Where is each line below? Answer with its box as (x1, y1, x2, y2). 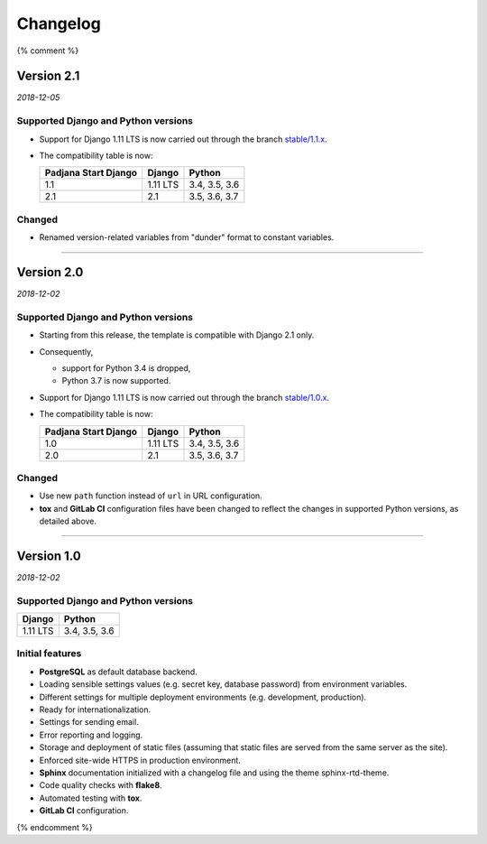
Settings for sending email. (39, 717, 139, 728)
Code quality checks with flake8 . (39, 780, 162, 791)
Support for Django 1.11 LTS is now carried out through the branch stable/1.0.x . (39, 392, 329, 403)
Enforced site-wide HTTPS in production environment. (39, 755, 241, 765)
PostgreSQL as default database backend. (39, 666, 198, 677)
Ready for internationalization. (39, 704, 152, 715)
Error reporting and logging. (39, 729, 143, 740)
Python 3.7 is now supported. (61, 376, 171, 386)
